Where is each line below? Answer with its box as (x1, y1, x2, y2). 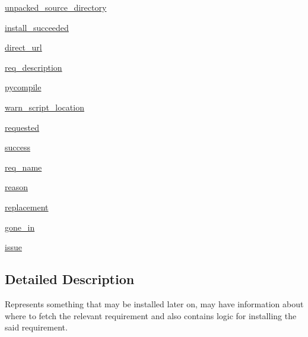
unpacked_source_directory (5, 1, 107, 13)
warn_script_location (5, 100, 84, 113)
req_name (5, 160, 42, 173)
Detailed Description (5, 270, 135, 288)
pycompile (5, 81, 42, 93)
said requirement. (5, 321, 68, 333)
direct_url (5, 41, 42, 53)
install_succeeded (5, 21, 69, 33)
